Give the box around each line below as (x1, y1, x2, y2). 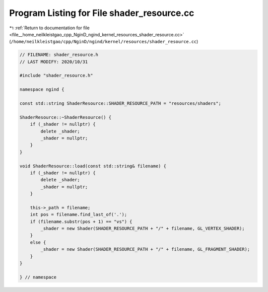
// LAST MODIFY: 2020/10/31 (19, 59, 88, 65)
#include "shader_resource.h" (19, 73, 93, 78)
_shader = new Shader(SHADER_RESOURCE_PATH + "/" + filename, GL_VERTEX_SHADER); (40, 226, 245, 231)
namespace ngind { (19, 87, 65, 92)
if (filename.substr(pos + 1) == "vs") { (30, 219, 133, 224)
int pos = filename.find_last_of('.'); (30, 212, 128, 218)
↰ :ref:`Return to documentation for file (9, 25, 90, 31)
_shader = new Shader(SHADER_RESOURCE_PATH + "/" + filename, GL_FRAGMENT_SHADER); (40, 246, 250, 252)
